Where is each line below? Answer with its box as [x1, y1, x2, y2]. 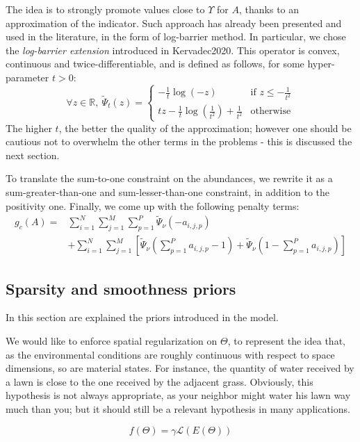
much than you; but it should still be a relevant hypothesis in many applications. [6, 401, 350, 416]
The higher [6, 120, 52, 135]
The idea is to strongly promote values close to [6, 2, 205, 16]
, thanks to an [239, 2, 300, 16]
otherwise [250, 106, 291, 117]
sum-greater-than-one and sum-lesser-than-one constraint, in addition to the [6, 184, 330, 199]
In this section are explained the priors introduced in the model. [6, 310, 279, 325]
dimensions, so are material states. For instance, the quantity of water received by [6, 361, 354, 375]
